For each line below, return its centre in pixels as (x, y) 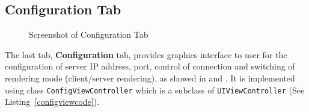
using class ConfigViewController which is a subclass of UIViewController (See (155, 90)
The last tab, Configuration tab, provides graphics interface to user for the (146, 54)
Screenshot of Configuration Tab (89, 34)
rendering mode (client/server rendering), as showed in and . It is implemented (150, 78)
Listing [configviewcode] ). (52, 102)
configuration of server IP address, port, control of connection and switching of (150, 66)
